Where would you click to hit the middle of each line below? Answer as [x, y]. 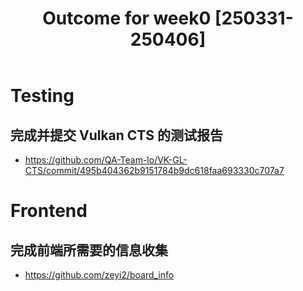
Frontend [49, 211]
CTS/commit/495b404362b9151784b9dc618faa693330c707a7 [154, 170]
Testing [42, 96]
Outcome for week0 [127, 18]
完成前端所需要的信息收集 [89, 250]
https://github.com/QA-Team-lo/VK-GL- [106, 160]
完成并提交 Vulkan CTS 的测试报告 [116, 135]
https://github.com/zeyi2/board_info [99, 275]
